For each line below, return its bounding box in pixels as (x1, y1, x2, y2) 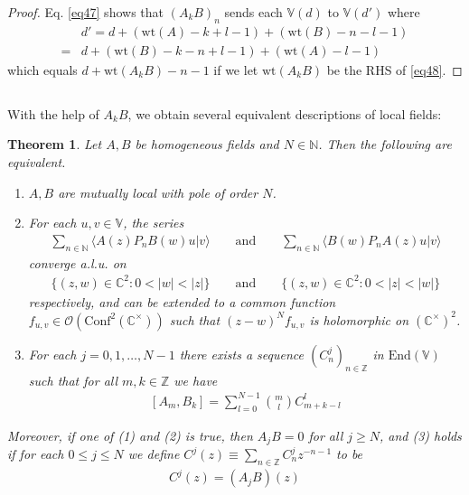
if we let (213, 60, 258, 79)
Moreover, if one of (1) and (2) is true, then (7, 425, 253, 444)
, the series (123, 213, 184, 232)
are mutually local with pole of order (58, 182, 258, 201)
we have (174, 370, 218, 389)
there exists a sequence (179, 344, 304, 363)
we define (127, 444, 180, 463)
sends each (224, 3, 283, 21)
